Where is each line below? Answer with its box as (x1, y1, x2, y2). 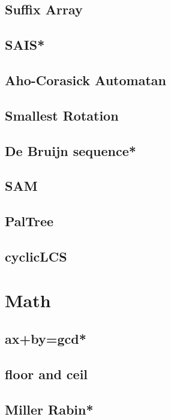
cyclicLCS (5, 247, 67, 265)
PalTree (5, 212, 54, 230)
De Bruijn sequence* (5, 141, 136, 160)
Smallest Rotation (5, 106, 119, 124)
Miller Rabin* (5, 400, 94, 418)
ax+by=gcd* (5, 329, 86, 348)
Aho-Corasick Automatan (5, 70, 166, 89)
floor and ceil (5, 364, 88, 383)
